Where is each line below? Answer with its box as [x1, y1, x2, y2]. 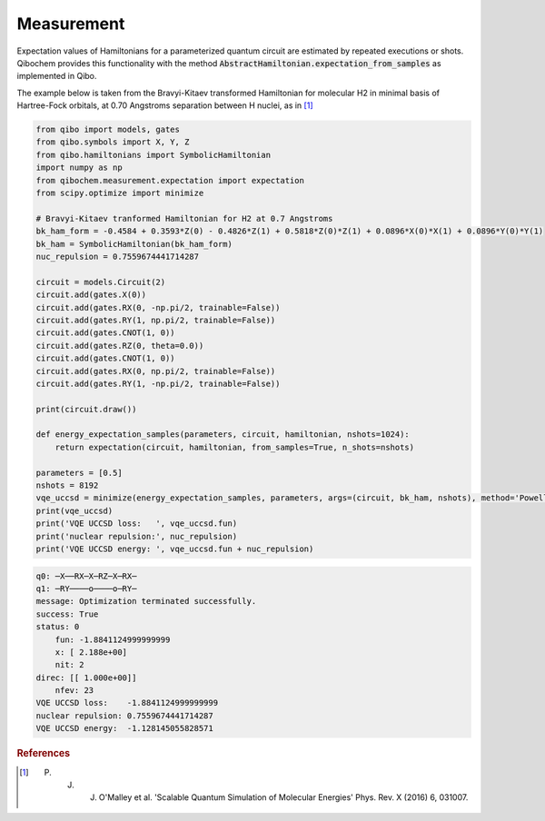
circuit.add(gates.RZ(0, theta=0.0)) [35, 341, 204, 351]
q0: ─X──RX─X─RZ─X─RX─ [35, 570, 137, 581]
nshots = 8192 [35, 480, 99, 490]
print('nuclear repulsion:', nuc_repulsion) [35, 531, 238, 541]
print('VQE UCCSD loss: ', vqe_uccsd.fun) [35, 519, 238, 529]
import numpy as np [35, 163, 123, 173]
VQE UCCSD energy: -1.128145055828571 [35, 723, 213, 734]
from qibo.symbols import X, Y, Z [35, 137, 190, 147]
